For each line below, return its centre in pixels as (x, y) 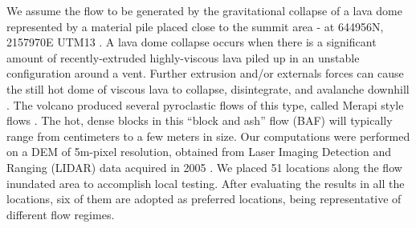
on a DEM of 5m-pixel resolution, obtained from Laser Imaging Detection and (199, 152)
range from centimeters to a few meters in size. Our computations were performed (208, 136)
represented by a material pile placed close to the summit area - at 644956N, (195, 26)
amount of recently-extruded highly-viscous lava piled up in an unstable (183, 57)
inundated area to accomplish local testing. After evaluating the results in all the (206, 183)
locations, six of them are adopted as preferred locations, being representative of (204, 199)
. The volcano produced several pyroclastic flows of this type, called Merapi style (205, 104)
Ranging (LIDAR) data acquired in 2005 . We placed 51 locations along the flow (204, 167)
